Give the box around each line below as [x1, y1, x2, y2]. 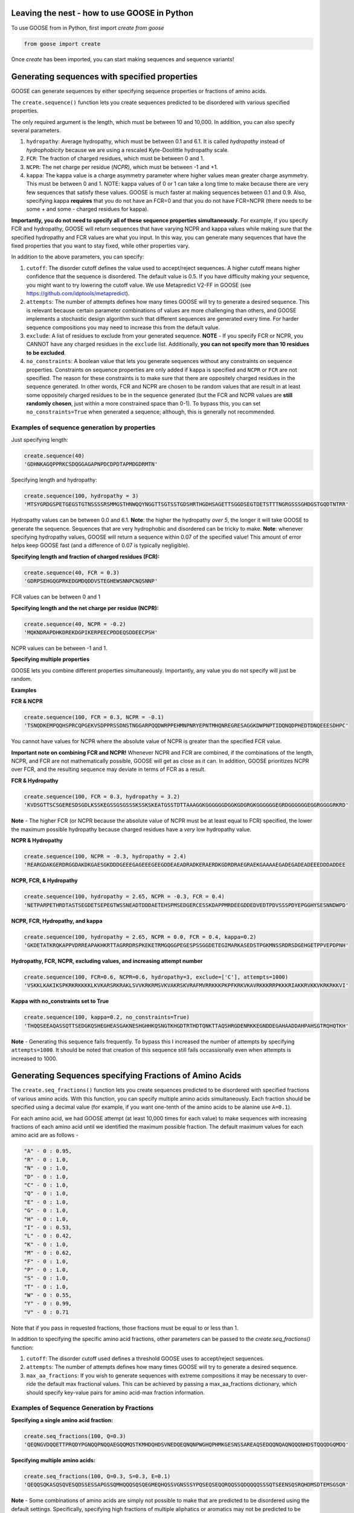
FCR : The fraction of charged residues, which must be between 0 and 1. [26, 155, 205, 162]
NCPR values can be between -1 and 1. [11, 645, 108, 652]
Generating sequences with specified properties [11, 71, 198, 82]
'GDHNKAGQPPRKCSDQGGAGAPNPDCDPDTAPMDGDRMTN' [24, 461, 158, 467]
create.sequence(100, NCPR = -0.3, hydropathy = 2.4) [24, 853, 187, 859]
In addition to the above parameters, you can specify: [11, 253, 144, 260]
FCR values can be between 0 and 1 [11, 593, 101, 600]
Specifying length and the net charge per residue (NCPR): [11, 604, 159, 611]
